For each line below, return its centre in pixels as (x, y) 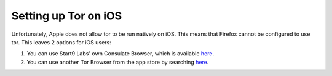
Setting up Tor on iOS (67, 16)
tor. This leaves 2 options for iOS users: (61, 42)
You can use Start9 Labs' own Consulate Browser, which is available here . (121, 54)
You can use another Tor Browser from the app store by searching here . (118, 62)
